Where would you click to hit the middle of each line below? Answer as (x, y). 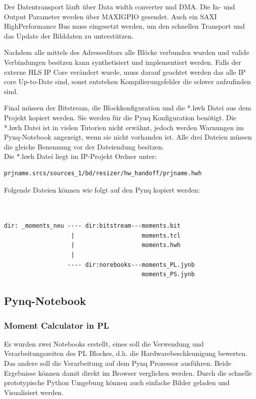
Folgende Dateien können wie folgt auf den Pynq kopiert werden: (102, 189)
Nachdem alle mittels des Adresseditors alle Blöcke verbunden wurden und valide (127, 52)
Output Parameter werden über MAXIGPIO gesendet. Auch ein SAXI (110, 16)
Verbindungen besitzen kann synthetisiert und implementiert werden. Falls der (123, 62)
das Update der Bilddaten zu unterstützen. (69, 35)
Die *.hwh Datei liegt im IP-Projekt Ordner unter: (80, 156)
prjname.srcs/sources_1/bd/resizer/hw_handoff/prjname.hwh (103, 173)
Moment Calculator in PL (57, 325)
